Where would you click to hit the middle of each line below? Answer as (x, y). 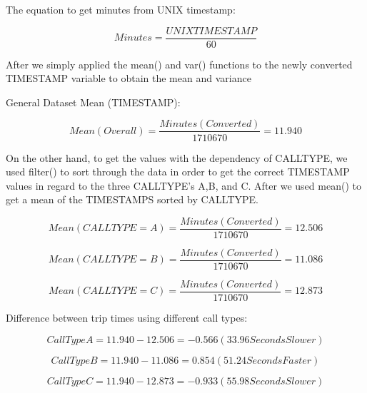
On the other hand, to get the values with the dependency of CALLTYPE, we (177, 157)
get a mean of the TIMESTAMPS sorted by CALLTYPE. (132, 199)
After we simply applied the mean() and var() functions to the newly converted (179, 64)
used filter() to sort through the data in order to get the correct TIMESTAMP (178, 172)
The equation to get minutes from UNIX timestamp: (121, 9)
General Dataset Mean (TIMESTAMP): (93, 102)
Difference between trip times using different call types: (127, 318)
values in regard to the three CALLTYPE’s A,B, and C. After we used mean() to (183, 185)
